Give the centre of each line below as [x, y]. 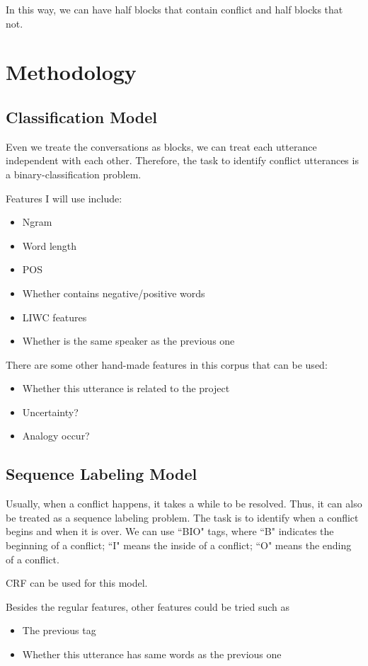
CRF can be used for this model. [77, 583]
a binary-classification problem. [74, 174]
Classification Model [82, 116]
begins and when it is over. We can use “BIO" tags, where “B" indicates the [170, 531]
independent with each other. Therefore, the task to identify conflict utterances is [182, 160]
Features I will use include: [64, 198]
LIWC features [54, 317]
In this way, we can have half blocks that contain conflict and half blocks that [174, 9]
